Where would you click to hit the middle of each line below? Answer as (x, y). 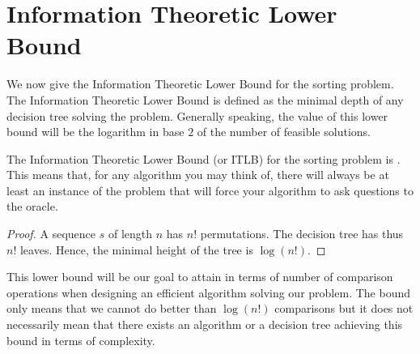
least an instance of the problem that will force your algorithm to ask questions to (210, 190)
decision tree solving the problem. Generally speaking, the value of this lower (197, 115)
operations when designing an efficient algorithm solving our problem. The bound (208, 292)
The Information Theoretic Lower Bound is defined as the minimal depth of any (205, 99)
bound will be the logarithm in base (95, 132)
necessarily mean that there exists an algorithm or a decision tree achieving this (205, 324)
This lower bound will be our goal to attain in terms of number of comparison (200, 277)
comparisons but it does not (344, 308)
